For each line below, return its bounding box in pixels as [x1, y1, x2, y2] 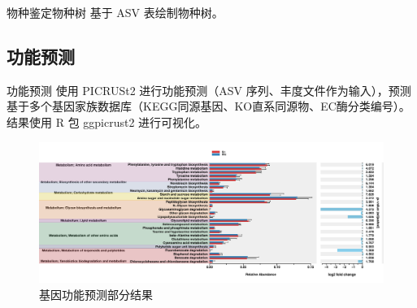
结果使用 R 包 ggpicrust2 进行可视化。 [7, 113, 207, 130]
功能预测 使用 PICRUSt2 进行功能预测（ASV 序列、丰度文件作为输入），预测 [7, 81, 411, 98]
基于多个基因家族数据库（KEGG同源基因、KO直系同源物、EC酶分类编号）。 [7, 98, 410, 115]
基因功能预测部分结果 [39, 285, 153, 302]
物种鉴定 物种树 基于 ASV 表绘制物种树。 [7, 4, 224, 20]
